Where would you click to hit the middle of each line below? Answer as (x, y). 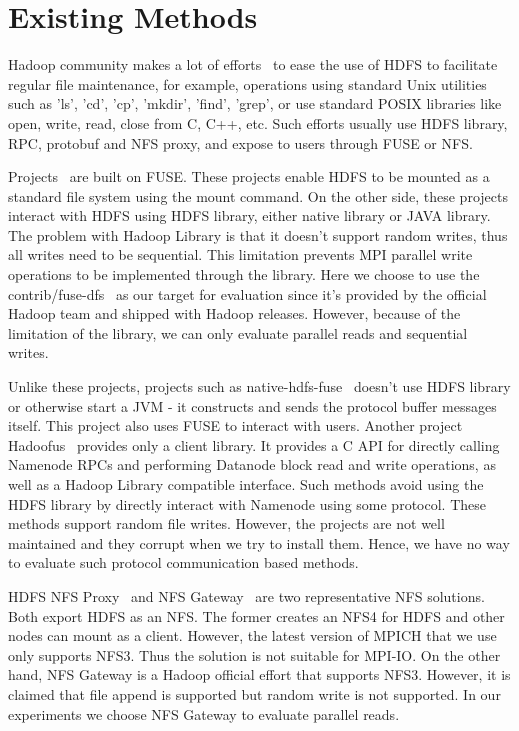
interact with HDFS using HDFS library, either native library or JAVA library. (249, 215)
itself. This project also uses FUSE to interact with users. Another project (235, 425)
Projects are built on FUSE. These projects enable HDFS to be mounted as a (249, 176)
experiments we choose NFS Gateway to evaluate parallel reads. (204, 713)
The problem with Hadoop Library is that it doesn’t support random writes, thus (258, 234)
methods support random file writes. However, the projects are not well (226, 523)
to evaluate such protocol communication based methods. (183, 562)
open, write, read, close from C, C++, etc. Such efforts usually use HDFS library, (258, 122)
